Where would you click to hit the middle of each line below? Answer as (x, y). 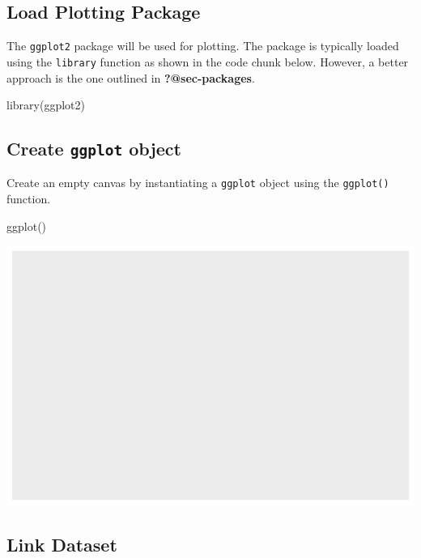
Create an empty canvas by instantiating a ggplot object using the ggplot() (198, 183)
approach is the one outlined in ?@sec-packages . (131, 77)
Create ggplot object (94, 149)
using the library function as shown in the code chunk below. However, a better (208, 61)
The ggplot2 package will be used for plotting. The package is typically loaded (203, 46)
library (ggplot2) (46, 105)
